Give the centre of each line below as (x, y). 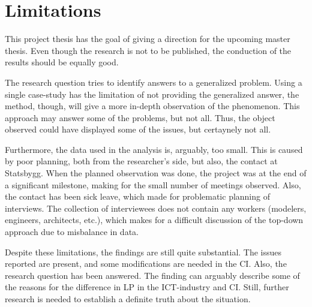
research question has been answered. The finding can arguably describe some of (152, 275)
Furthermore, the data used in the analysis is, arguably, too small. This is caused (154, 149)
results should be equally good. (62, 62)
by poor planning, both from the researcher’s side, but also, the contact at (141, 161)
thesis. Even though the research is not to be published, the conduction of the (148, 50)
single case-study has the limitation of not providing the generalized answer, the (152, 94)
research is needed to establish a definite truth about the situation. (128, 299)
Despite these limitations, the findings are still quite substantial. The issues (143, 252)
